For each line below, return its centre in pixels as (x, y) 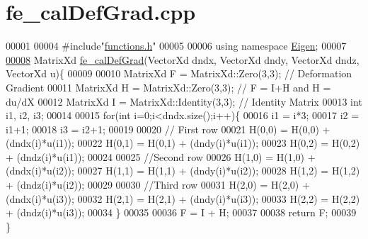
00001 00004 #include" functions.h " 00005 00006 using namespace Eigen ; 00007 (176, 46)
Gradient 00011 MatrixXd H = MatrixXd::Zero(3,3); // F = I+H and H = (168, 87)
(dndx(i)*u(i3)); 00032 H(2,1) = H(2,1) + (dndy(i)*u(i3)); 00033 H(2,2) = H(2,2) (183, 198)
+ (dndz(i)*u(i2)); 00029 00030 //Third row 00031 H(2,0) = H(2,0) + (158, 185)
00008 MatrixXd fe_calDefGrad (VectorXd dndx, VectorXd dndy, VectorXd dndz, (183, 59)
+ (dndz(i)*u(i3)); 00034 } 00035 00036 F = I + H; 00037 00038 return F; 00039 (181, 212)
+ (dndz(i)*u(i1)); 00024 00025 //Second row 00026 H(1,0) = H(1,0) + (161, 156)
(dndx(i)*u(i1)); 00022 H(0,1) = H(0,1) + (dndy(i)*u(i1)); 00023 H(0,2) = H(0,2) (183, 143)
